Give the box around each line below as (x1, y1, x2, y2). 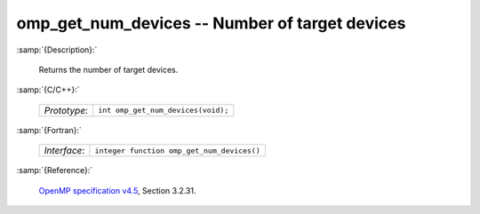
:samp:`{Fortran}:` (16, 124, 82, 135)
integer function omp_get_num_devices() (94, 146, 261, 155)
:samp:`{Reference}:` (16, 165, 93, 176)
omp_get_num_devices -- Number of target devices (16, 13, 406, 33)
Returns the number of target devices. (38, 64, 179, 75)
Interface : (44, 145, 85, 157)
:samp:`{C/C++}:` (16, 84, 80, 95)
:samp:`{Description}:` (16, 44, 98, 55)
